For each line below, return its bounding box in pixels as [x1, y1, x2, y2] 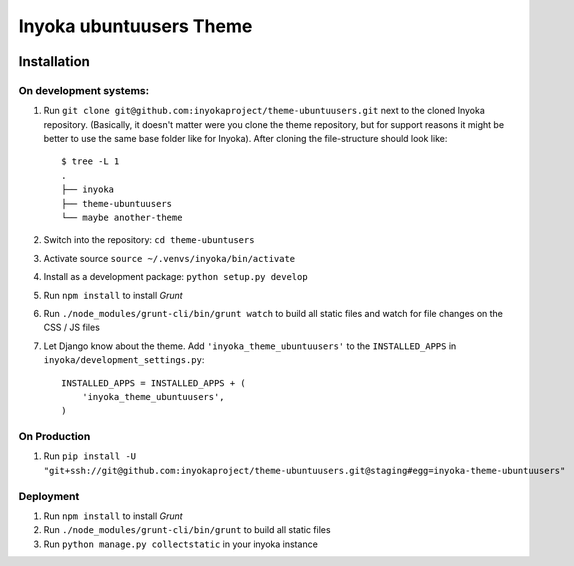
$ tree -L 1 [61, 156, 120, 167]
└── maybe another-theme [61, 212, 183, 224]
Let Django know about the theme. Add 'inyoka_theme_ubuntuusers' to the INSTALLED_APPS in [43, 340, 457, 352]
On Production [18, 430, 91, 444]
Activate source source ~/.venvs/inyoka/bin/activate [43, 252, 296, 264]
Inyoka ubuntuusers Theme [18, 15, 253, 37]
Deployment [18, 489, 80, 503]
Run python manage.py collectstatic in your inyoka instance [43, 538, 319, 550]
